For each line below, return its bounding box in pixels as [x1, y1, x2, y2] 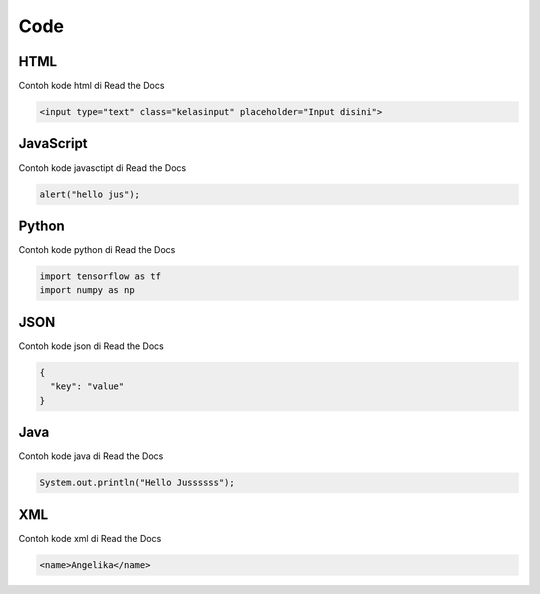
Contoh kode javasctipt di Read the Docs [18, 161, 187, 174]
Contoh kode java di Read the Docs [18, 450, 164, 462]
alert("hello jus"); [39, 188, 140, 200]
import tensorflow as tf [39, 271, 162, 282]
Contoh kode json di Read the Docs [18, 340, 164, 352]
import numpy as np [39, 285, 135, 296]
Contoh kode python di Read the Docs [18, 244, 176, 256]
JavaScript [18, 135, 89, 152]
